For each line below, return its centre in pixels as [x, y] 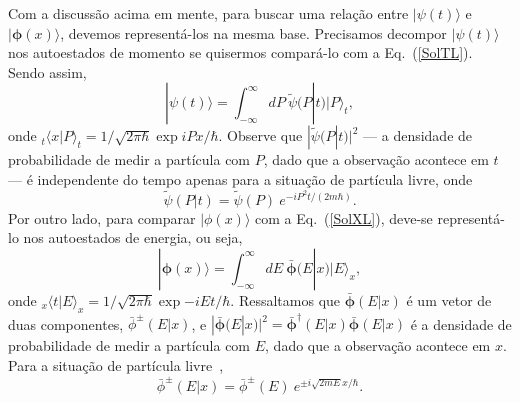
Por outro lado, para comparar [102, 217]
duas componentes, [66, 323]
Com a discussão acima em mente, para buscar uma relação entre [208, 13]
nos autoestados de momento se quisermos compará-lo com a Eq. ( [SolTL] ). [240, 52]
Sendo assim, [47, 71]
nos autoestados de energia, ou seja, [133, 237]
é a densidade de [461, 323]
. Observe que [260, 135]
